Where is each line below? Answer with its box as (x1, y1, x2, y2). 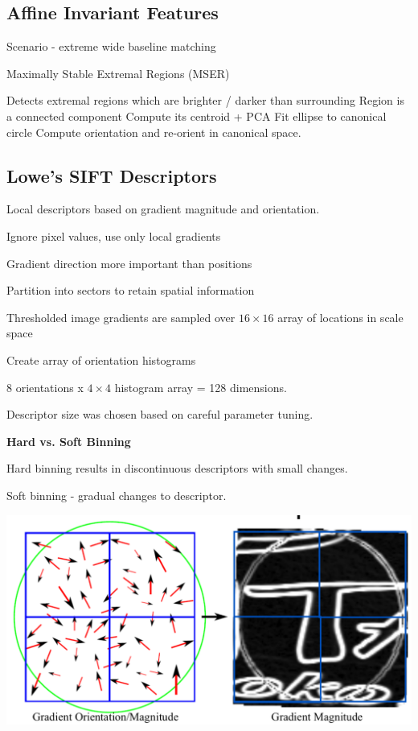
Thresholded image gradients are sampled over (6, 308, 236, 325)
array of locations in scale (277, 308, 404, 325)
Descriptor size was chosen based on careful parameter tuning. (6, 406, 313, 423)
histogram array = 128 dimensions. (114, 378, 287, 395)
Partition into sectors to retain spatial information (6, 282, 255, 299)
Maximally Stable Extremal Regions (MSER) (6, 64, 230, 81)
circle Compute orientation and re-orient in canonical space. (6, 123, 301, 140)
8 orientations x (6, 378, 84, 395)
